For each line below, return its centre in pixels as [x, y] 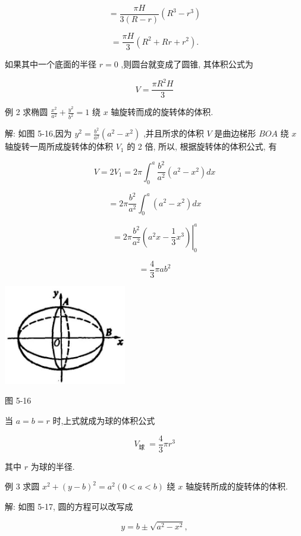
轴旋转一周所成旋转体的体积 [59, 146]
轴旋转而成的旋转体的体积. [162, 112]
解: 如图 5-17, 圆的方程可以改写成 [69, 506]
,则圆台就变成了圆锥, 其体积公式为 [187, 64]
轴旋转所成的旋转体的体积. [236, 486]
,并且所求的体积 [173, 133]
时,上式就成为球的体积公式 [104, 420]
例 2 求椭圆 [26, 112]
